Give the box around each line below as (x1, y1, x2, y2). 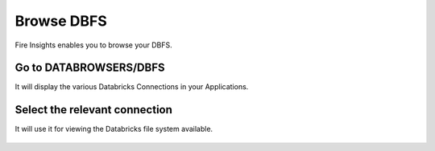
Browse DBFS (14, 12, 108, 30)
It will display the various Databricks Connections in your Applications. (14, 82, 249, 92)
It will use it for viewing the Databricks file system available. (14, 124, 213, 134)
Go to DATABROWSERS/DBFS (14, 61, 165, 75)
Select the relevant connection (14, 103, 173, 116)
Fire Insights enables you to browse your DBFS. (14, 40, 172, 50)
